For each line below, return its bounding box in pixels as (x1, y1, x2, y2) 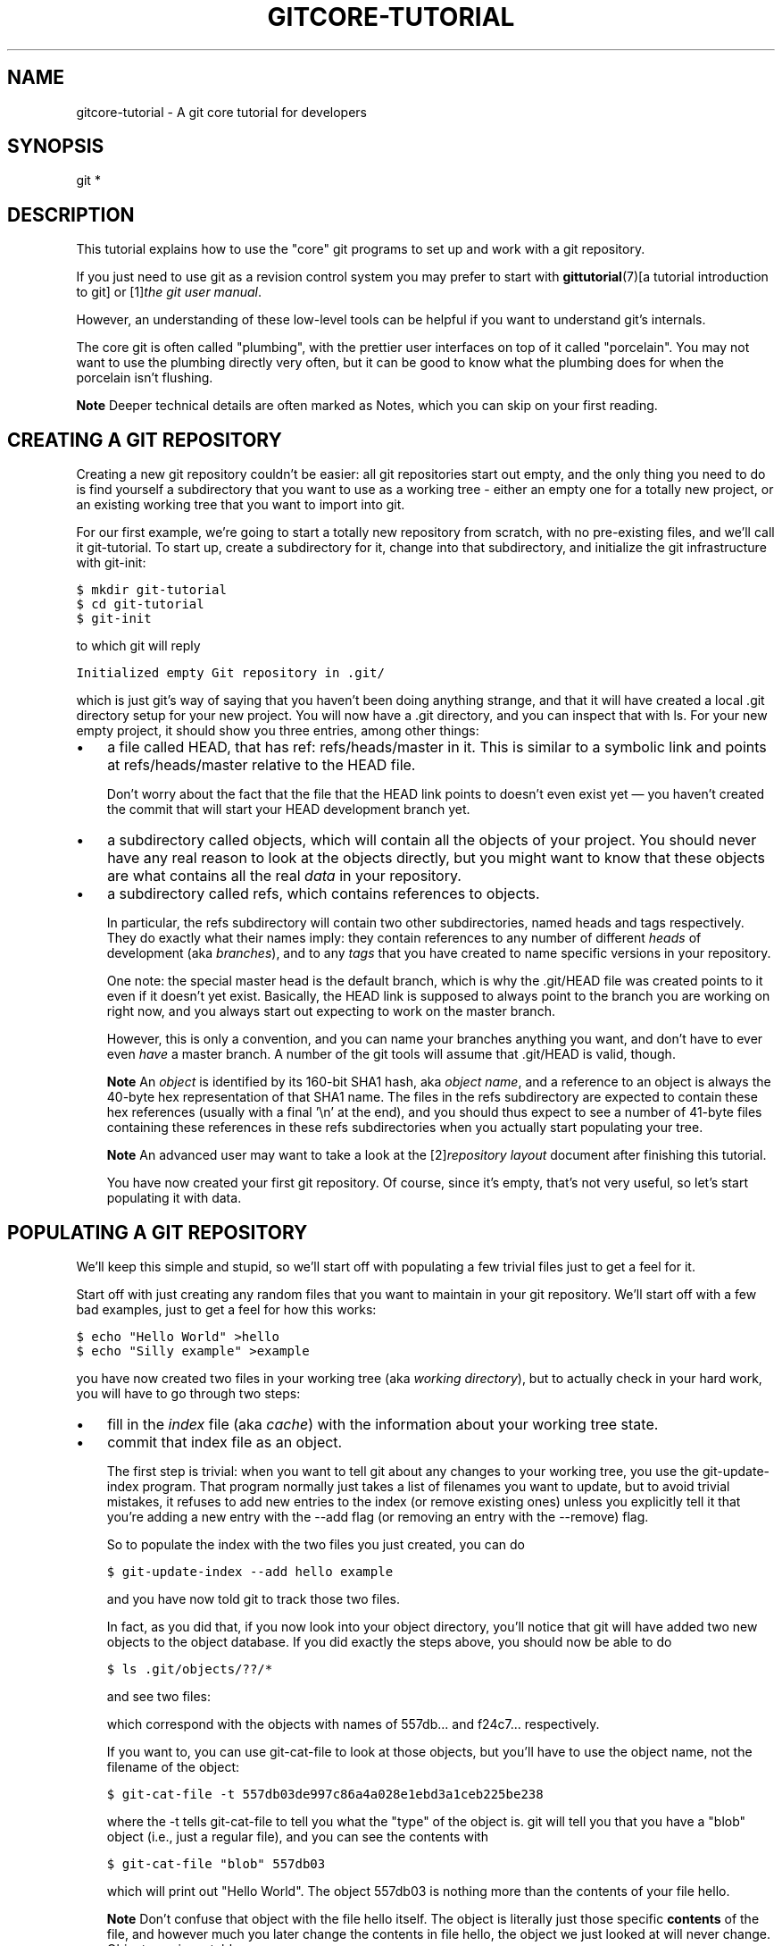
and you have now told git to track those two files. (106, 1590, 401, 1606)
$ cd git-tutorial (76, 597, 204, 612)
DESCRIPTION (7, 203, 135, 226)
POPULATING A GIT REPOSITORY (7, 1220, 308, 1244)
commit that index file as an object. (107, 1432, 343, 1451)
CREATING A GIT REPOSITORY (7, 428, 282, 451)
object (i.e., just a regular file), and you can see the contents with (106, 1828, 489, 1844)
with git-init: (76, 555, 146, 571)
